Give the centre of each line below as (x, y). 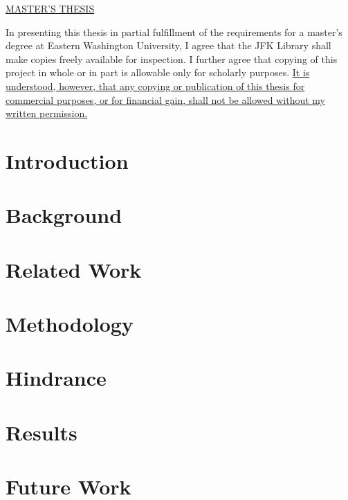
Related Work (74, 269)
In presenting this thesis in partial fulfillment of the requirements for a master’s (174, 32)
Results (42, 432)
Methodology (70, 324)
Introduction (67, 160)
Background (64, 215)
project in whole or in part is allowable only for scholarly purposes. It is (158, 72)
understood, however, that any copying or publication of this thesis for (155, 86)
